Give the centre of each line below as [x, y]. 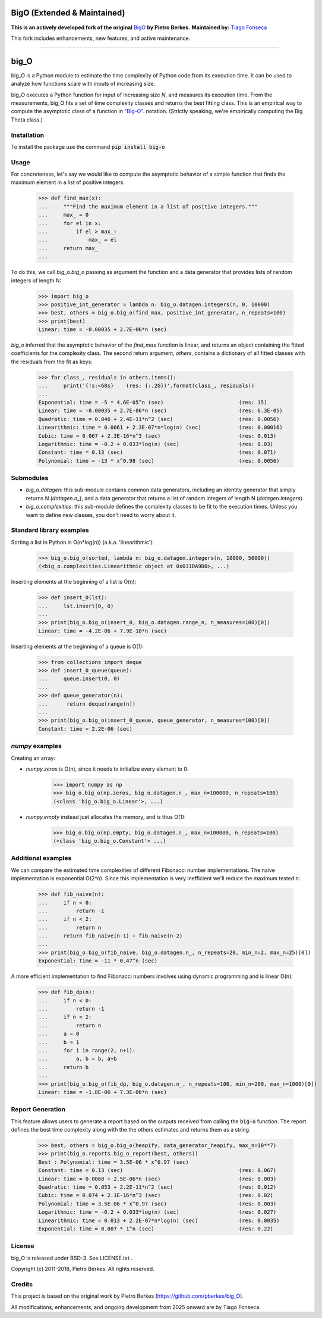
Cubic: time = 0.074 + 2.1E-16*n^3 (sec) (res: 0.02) [156, 1195]
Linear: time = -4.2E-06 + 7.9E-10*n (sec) [103, 631]
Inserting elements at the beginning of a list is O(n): [74, 582]
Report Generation [38, 1110]
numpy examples [37, 746]
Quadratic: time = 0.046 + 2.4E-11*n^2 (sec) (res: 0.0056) [159, 419]
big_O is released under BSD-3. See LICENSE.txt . [72, 1258]
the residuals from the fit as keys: [52, 362]
